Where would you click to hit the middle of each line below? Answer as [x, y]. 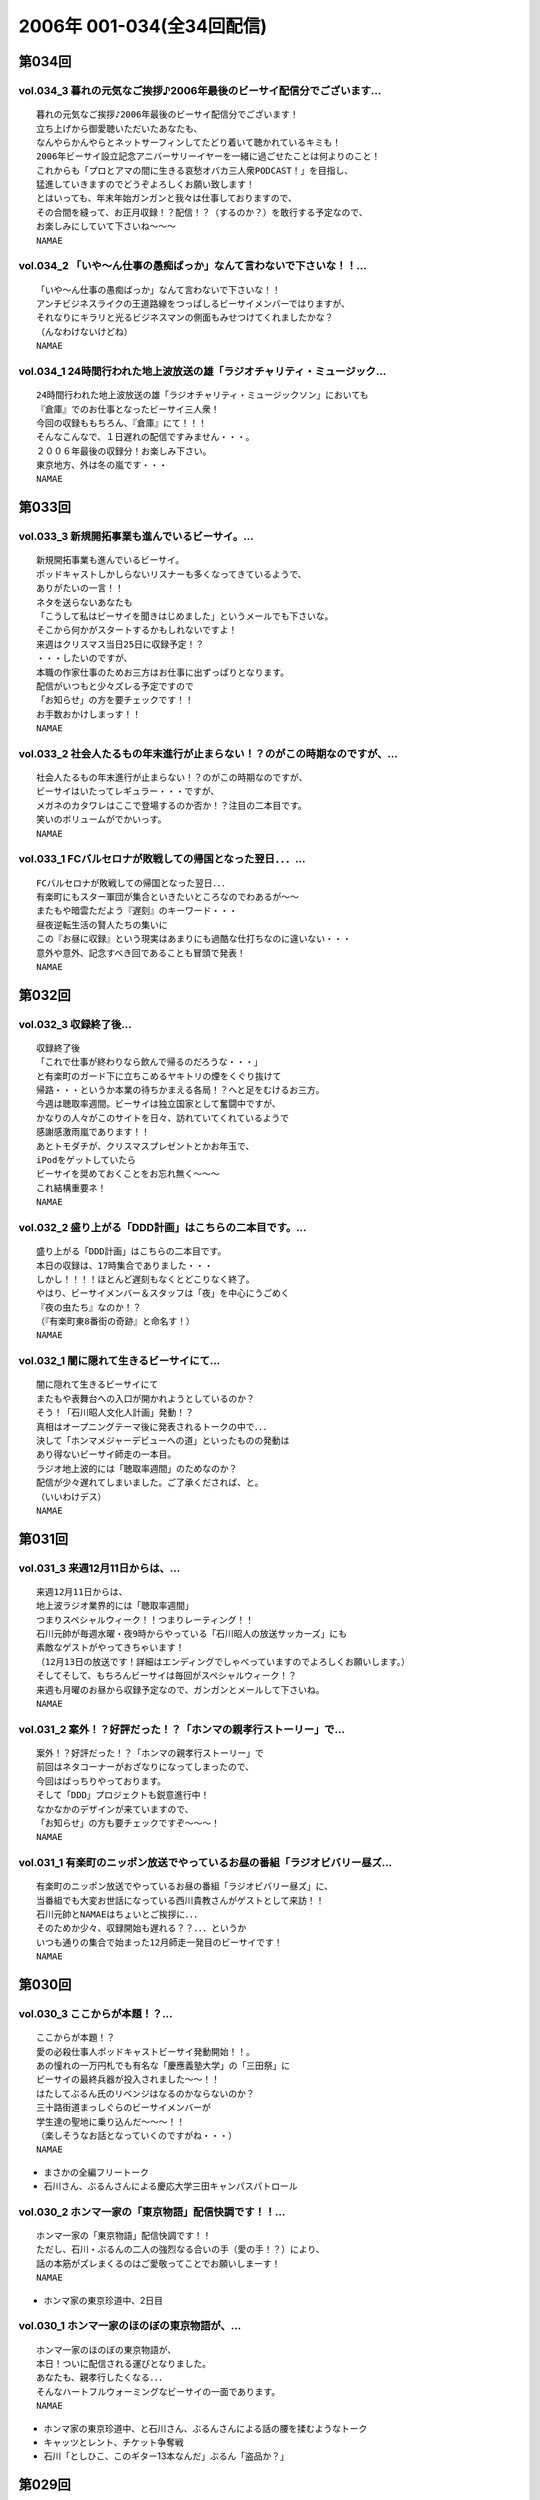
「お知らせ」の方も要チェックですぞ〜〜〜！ [128, 1823]
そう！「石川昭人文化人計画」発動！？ [115, 1413]
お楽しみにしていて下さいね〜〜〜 [106, 226]
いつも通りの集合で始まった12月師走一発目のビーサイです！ [160, 1942]
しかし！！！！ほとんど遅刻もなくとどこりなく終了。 [145, 1279]
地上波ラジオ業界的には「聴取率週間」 [115, 1606]
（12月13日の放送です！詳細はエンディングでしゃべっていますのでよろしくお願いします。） [223, 1661]
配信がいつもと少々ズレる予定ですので [115, 686]
